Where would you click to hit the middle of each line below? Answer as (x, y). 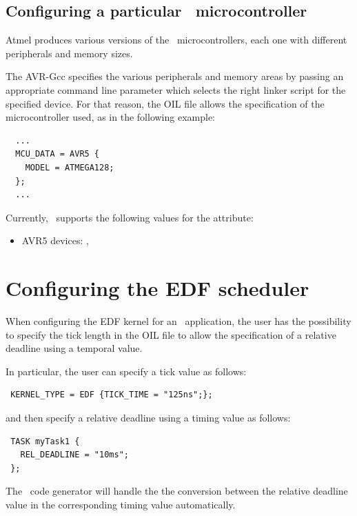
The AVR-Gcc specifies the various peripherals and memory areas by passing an (175, 76)
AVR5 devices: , (55, 240)
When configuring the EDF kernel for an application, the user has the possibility (178, 321)
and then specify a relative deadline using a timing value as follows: (148, 418)
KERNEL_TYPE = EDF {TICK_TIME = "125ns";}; (112, 395)
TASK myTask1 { (45, 441)
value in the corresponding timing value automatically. (121, 504)
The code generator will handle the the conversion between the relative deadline (177, 491)
